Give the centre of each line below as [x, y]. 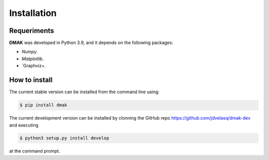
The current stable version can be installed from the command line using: [84, 92]
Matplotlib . [33, 59]
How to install [31, 80]
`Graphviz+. [34, 66]
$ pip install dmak [43, 105]
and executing [24, 125]
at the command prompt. [35, 151]
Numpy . [30, 52]
